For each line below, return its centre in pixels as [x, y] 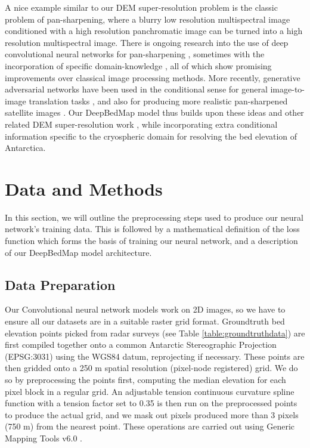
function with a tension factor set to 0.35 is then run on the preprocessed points [151, 403]
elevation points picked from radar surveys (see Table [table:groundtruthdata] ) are [155, 333]
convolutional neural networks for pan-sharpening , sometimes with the [135, 54]
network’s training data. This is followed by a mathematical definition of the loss [152, 229]
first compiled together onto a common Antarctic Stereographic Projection [141, 345]
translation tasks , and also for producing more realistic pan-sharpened [158, 101]
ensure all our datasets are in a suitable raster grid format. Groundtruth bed [145, 321]
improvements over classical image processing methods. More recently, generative [153, 77]
